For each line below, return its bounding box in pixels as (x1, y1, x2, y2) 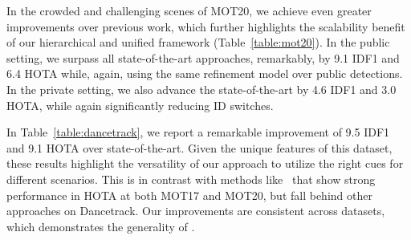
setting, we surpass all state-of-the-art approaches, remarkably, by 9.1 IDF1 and (6, 49, 400, 66)
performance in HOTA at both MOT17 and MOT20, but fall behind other (6, 186, 372, 203)
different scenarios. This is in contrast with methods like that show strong (6, 170, 376, 187)
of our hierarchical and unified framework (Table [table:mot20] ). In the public (6, 34, 390, 51)
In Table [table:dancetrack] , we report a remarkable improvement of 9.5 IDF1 (6, 124, 390, 140)
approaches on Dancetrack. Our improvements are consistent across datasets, (6, 202, 385, 219)
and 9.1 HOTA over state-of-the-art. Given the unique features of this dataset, (6, 139, 393, 156)
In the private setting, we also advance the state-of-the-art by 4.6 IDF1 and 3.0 (6, 80, 397, 97)
